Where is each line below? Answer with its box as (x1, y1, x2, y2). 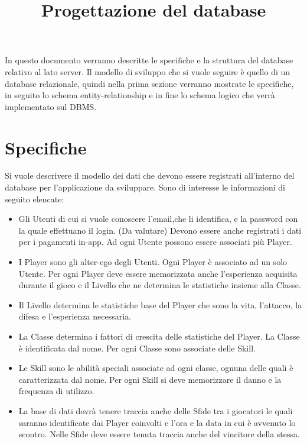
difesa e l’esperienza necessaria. (18, 310, 131, 322)
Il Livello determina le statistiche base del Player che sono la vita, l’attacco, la (18, 298, 302, 311)
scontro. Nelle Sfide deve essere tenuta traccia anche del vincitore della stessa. (18, 428, 300, 440)
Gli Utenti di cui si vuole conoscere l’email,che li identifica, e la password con (18, 212, 298, 225)
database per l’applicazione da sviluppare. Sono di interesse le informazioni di (5, 181, 285, 193)
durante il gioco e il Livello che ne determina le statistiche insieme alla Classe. (18, 279, 301, 291)
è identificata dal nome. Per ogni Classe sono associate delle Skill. (18, 341, 256, 354)
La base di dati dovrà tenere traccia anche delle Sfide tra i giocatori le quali (18, 404, 293, 417)
